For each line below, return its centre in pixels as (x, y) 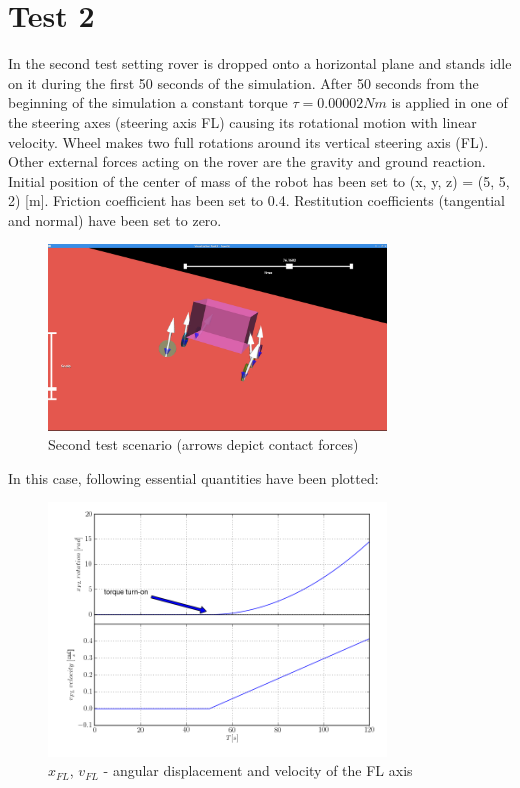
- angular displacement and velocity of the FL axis (258, 770)
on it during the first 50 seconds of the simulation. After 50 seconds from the (243, 82)
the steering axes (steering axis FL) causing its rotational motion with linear (242, 121)
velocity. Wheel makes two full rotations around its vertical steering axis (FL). (248, 141)
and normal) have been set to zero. (115, 219)
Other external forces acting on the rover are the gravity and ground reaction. (247, 161)
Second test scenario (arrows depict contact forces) (203, 444)
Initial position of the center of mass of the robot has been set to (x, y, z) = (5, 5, (259, 180)
